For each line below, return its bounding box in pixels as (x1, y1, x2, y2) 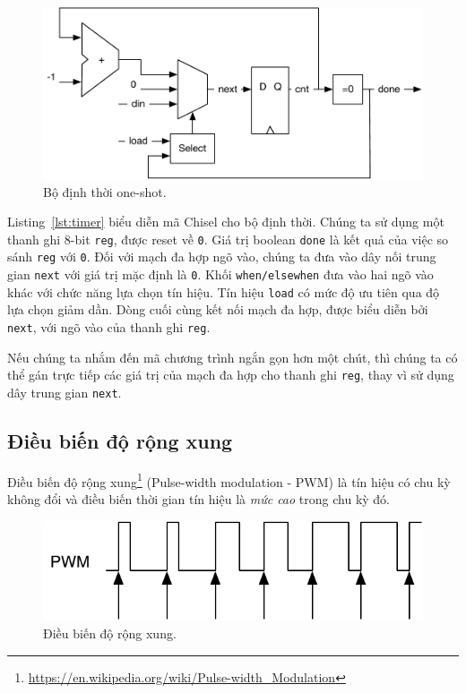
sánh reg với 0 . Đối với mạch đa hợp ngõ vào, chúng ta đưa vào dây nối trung (7, 247, 436, 266)
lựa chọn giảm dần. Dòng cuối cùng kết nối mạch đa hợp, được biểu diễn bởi (7, 300, 428, 319)
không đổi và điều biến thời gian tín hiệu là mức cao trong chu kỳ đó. (7, 489, 390, 508)
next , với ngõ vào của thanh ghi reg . (7, 317, 211, 336)
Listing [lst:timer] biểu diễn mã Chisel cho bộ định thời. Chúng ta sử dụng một (7, 212, 444, 231)
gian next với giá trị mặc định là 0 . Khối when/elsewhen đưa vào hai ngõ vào (7, 265, 434, 284)
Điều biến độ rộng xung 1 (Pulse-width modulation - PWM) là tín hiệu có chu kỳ (7, 469, 451, 491)
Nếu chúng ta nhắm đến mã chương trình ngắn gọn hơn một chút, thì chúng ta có (7, 347, 458, 366)
